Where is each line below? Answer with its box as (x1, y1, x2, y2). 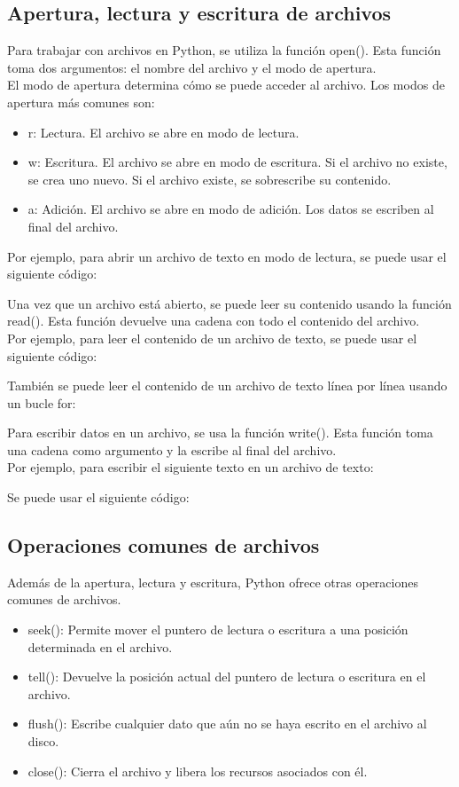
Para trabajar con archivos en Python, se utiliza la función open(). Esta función (7, 41, 441, 59)
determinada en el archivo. (27, 637, 173, 656)
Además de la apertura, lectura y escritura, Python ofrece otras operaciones (7, 572, 418, 591)
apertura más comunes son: (7, 92, 155, 111)
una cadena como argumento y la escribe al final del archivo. (7, 440, 337, 459)
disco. (27, 732, 59, 751)
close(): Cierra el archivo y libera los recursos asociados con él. (27, 761, 368, 780)
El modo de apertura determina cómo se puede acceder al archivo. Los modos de (7, 75, 445, 94)
